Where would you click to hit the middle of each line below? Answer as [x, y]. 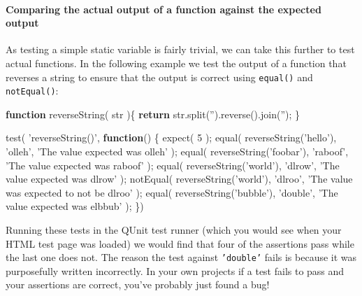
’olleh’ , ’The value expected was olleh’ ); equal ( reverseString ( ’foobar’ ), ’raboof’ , [177, 151]
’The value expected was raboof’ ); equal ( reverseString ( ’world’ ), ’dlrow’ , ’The [173, 165]
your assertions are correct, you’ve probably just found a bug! [138, 284]
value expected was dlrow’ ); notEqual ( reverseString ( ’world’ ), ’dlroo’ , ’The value [179, 179]
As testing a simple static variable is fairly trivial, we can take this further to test [180, 49]
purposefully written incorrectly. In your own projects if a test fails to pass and [175, 270]
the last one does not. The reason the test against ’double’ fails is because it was [181, 257]
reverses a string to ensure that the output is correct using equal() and [159, 77]
